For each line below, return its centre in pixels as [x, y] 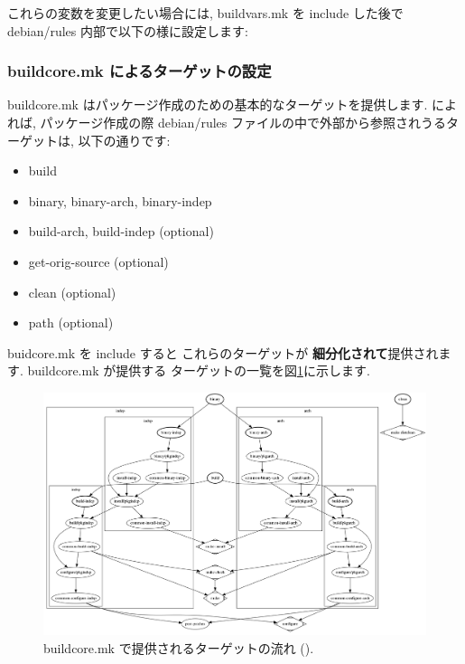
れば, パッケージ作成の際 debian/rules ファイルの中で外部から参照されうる [227, 122]
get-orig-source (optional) [98, 261]
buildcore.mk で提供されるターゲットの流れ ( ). [179, 647]
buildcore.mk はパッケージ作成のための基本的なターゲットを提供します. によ [232, 104]
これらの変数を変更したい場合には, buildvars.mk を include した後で [205, 13]
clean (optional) [72, 292]
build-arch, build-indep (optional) [121, 231]
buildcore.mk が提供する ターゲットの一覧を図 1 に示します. [199, 370]
